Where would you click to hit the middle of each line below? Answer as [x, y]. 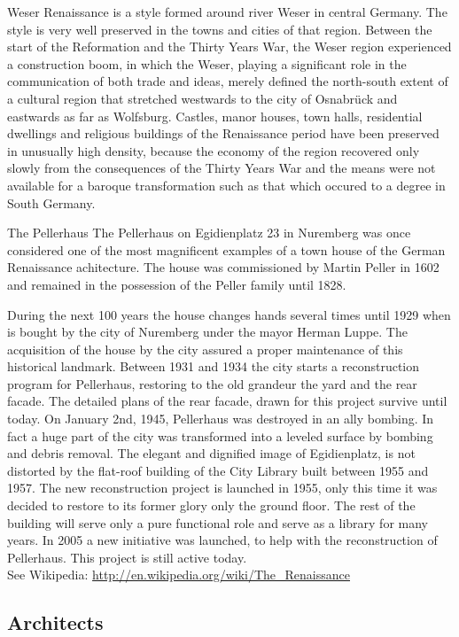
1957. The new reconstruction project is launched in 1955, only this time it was [222, 488]
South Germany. [51, 202]
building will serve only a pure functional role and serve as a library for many [218, 522]
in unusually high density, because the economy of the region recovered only [214, 150]
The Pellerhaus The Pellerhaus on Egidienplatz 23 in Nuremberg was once [209, 233]
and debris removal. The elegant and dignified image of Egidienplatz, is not [211, 453]
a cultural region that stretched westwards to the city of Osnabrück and [202, 98]
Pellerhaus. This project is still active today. [127, 557]
